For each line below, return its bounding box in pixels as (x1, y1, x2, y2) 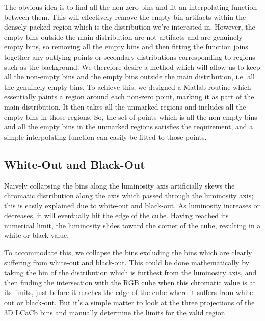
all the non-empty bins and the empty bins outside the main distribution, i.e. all (4, 71, 255, 82)
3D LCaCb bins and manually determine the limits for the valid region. (4, 307, 227, 317)
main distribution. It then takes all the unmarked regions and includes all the (4, 101, 246, 112)
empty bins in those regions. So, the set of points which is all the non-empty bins (4, 111, 257, 122)
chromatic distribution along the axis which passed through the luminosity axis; (4, 190, 254, 201)
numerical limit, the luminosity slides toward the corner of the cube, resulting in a (4, 220, 261, 230)
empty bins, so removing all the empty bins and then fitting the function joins (4, 41, 248, 52)
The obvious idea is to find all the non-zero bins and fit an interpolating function (4, 2, 257, 12)
